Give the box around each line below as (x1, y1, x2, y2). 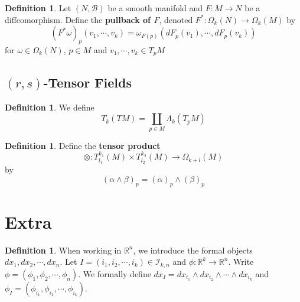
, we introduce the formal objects (133, 243, 253, 256)
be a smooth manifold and (107, 2, 203, 14)
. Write (228, 255, 254, 268)
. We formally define (78, 267, 151, 280)
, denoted (159, 13, 193, 25)
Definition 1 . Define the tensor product (5, 139, 161, 151)
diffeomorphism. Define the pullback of (5, 13, 151, 25)
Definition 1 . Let (5, 2, 71, 14)
